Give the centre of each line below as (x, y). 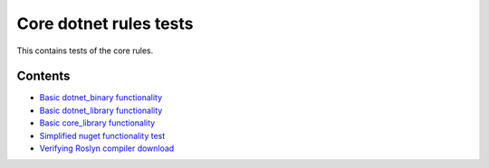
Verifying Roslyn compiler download (107, 148)
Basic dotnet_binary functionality (101, 98)
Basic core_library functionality (97, 123)
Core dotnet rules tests (105, 23)
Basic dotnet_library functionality (101, 110)
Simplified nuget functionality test (102, 135)
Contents (43, 76)
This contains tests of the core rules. (85, 51)
